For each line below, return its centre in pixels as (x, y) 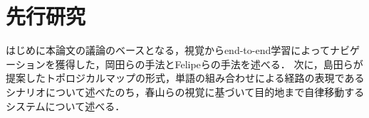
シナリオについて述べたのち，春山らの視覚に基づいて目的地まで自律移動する (185, 91)
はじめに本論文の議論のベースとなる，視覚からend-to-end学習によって (168, 50)
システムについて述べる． (66, 106)
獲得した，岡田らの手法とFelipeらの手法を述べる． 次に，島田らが (209, 64)
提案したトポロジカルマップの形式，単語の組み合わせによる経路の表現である (185, 78)
